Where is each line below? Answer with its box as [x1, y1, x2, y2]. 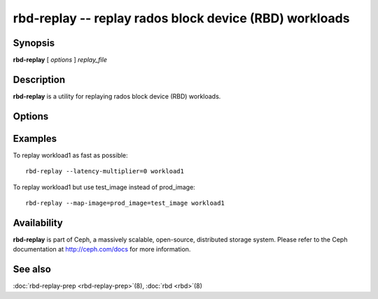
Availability [13, 217, 63, 228]
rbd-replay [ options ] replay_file [13, 56, 108, 64]
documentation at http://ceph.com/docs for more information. [13, 245, 191, 254]
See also [13, 263, 52, 275]
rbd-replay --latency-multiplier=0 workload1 [25, 168, 185, 175]
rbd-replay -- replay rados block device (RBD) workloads [13, 10, 350, 26]
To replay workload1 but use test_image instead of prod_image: [13, 182, 195, 191]
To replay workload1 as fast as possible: [13, 151, 129, 159]
